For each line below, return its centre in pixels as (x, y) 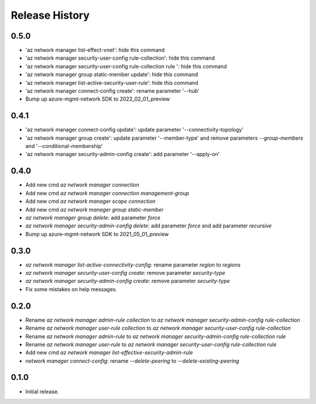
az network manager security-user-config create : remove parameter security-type (125, 273)
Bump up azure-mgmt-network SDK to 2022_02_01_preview (98, 99)
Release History (50, 15)
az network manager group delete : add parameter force (93, 217)
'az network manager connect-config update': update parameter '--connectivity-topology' (135, 130)
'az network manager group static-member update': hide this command (112, 75)
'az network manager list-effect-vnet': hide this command (95, 50)
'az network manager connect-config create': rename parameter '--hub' (113, 91)
